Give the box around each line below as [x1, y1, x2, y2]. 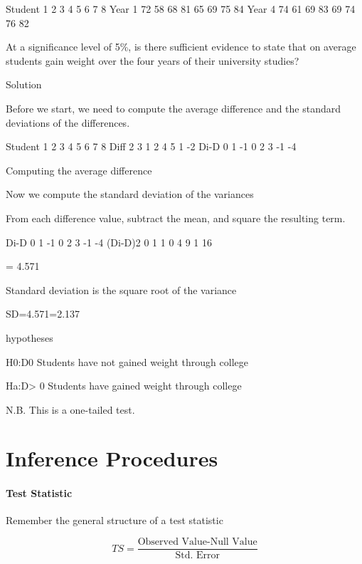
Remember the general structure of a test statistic [6, 513, 223, 528]
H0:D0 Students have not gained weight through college [6, 354, 248, 369]
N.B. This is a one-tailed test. [6, 402, 135, 417]
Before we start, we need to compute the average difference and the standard [6, 100, 341, 115]
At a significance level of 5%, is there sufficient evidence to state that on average [6, 39, 356, 54]
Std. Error [175, 550, 220, 561]
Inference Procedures [6, 444, 218, 473]
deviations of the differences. [6, 115, 130, 130]
